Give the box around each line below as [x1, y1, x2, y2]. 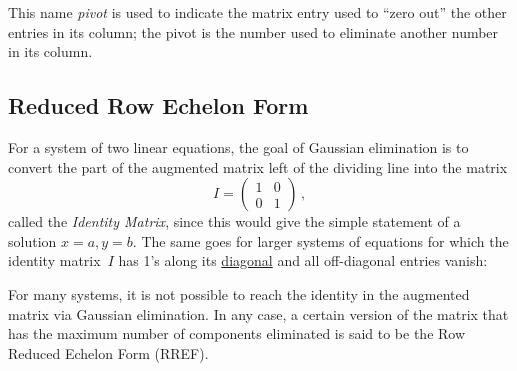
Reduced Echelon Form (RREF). [8, 342, 209, 363]
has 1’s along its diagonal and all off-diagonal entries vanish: [118, 250, 488, 271]
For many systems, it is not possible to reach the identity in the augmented [8, 283, 470, 304]
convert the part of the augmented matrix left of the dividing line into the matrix [8, 156, 508, 177]
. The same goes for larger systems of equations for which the [132, 230, 509, 251]
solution [8, 230, 57, 251]
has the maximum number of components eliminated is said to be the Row [8, 323, 466, 344]
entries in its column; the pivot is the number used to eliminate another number [8, 21, 499, 42]
